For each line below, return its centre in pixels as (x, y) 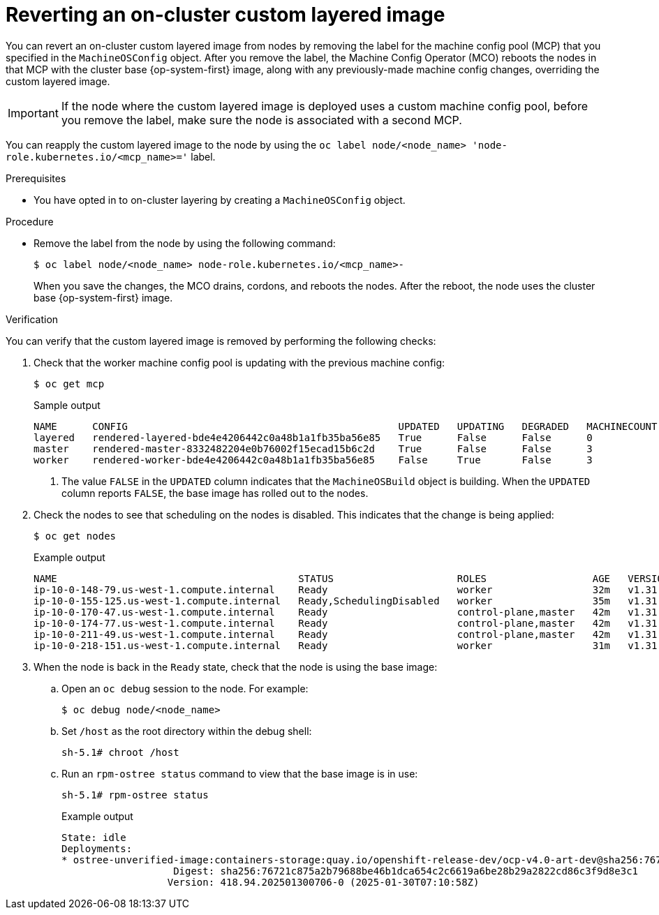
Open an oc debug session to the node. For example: (185, 688)
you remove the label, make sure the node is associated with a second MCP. (261, 120)
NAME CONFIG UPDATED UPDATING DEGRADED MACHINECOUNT (346, 426)
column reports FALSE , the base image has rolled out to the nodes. (215, 493)
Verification (32, 319)
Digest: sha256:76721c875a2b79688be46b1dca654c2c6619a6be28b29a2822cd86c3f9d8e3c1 (406, 871)
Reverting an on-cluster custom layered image (225, 15)
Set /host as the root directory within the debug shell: (187, 731)
